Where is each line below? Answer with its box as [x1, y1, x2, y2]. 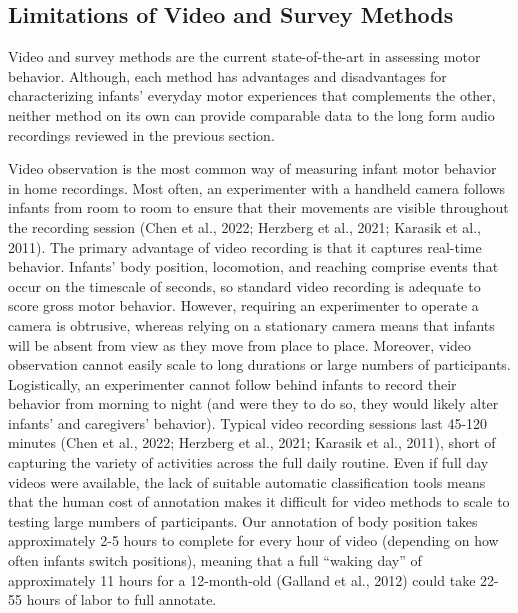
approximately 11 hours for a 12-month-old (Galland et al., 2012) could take [8, 569, 476, 590]
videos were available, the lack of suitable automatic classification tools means [8, 471, 486, 492]
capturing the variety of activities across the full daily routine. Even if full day [8, 452, 489, 473]
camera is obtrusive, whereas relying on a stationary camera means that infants [8, 314, 495, 335]
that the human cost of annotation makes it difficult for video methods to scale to [8, 491, 510, 512]
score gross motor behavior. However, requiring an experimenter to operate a [8, 295, 479, 316]
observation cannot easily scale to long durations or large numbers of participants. [8, 354, 511, 375]
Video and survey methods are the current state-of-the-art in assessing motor [8, 46, 481, 67]
